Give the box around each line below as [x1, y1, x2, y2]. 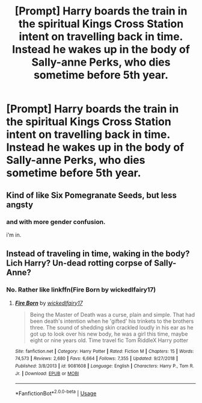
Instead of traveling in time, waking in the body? [6, 249, 191, 259]
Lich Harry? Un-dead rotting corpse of [6, 258, 153, 269]
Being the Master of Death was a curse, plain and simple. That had [29, 311, 195, 318]
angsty [6, 199, 34, 210]
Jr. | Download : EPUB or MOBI [14, 370, 79, 376]
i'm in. [6, 231, 22, 239]
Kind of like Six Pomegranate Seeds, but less [6, 190, 177, 200]
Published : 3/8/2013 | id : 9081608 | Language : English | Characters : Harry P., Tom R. [14, 363, 194, 369]
